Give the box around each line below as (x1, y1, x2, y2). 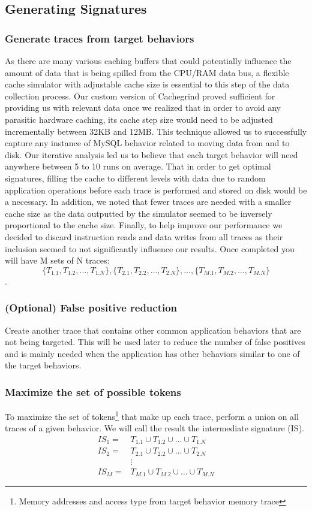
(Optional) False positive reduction (5, 300, 178, 315)
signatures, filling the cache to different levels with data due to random (5, 171, 266, 184)
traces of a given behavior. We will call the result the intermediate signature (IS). (5, 422, 304, 434)
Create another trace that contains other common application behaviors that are (5, 323, 301, 336)
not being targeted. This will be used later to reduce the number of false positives (5, 335, 305, 348)
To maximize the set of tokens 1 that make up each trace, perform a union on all (5, 409, 299, 422)
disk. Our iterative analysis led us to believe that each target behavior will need (5, 148, 298, 161)
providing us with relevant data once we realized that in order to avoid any (5, 101, 281, 114)
